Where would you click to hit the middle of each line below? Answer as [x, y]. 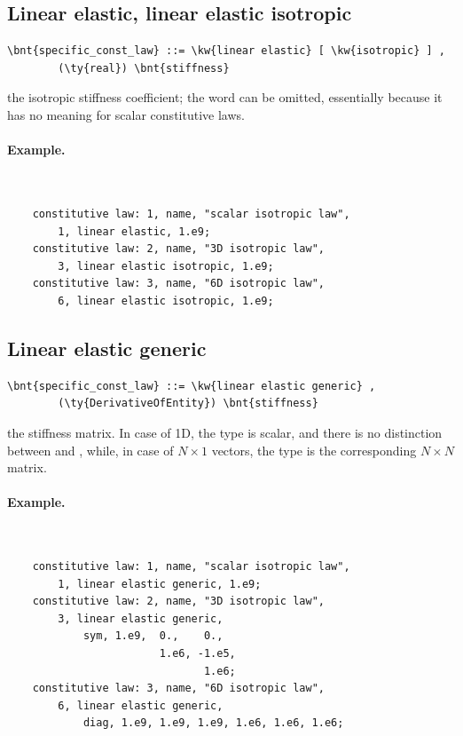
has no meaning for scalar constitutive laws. [126, 114]
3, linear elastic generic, [141, 618]
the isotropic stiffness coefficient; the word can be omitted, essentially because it [225, 97]
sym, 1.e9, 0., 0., [153, 636]
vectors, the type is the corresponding [314, 450]
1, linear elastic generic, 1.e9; [160, 584]
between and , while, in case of [90, 450]
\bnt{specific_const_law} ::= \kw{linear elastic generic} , [192, 386]
